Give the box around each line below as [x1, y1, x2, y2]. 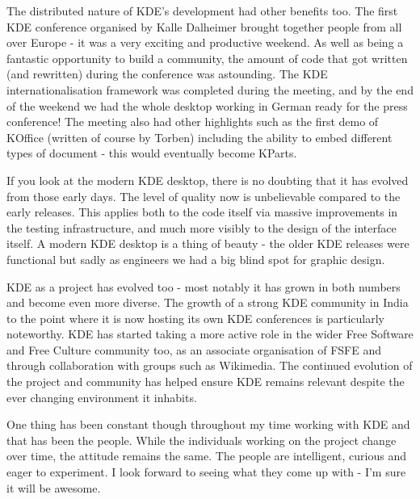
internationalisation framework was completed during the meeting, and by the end [6, 81, 414, 98]
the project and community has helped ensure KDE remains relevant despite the [6, 373, 405, 390]
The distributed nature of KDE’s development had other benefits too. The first [6, 2, 398, 19]
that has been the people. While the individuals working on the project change [6, 431, 397, 448]
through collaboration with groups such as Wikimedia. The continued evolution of [6, 357, 413, 374]
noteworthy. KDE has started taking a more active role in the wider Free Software [6, 325, 414, 342]
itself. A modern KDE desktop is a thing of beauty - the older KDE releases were [6, 235, 409, 252]
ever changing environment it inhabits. [6, 388, 197, 405]
